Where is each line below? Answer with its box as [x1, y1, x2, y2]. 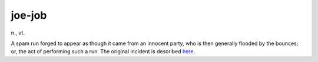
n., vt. [11, 29, 25, 36]
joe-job [11, 9, 47, 22]
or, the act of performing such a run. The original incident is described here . [11, 48, 196, 55]
